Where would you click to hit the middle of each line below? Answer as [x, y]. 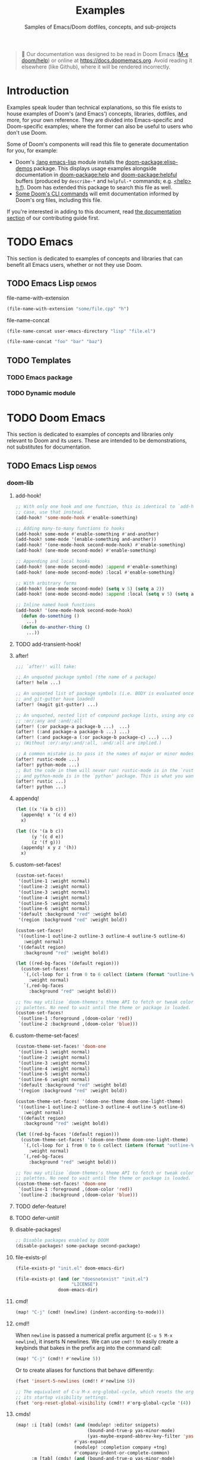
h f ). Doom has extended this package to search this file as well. [94, 187]
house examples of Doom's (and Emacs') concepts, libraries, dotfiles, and [97, 113]
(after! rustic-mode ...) [47, 759]
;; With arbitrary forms [46, 583]
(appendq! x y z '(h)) [49, 848]
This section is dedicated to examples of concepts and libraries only [90, 434]
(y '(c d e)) [47, 837]
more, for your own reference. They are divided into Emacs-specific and [95, 120]
